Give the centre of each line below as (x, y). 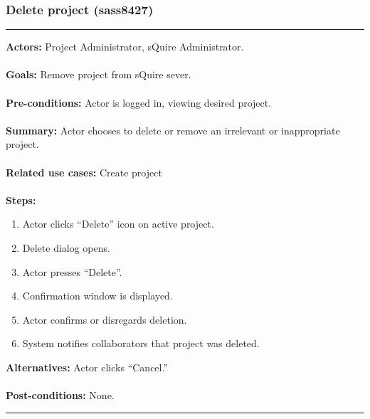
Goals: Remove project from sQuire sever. (99, 74)
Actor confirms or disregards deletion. (105, 319)
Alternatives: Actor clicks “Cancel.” (87, 367)
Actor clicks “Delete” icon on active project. (118, 224)
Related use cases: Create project (84, 172)
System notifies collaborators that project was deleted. (141, 343)
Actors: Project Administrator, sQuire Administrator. (125, 47)
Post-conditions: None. (60, 395)
